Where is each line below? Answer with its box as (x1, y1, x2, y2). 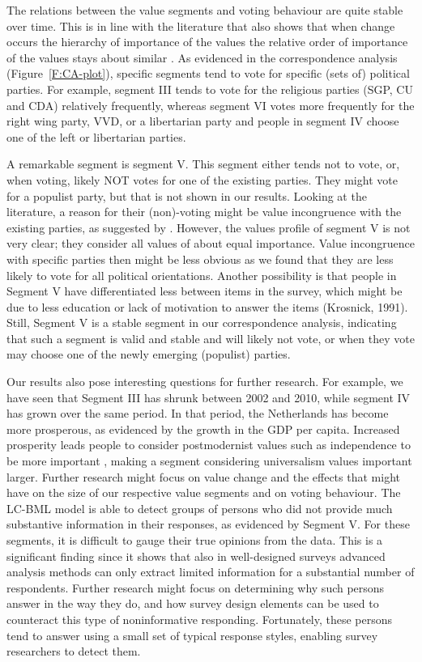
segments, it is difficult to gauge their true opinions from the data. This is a (6, 532, 383, 548)
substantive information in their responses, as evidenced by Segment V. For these (6, 516, 410, 533)
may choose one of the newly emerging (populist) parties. (6, 346, 291, 363)
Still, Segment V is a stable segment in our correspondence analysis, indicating (6, 314, 397, 331)
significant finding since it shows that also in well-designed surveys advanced (6, 547, 386, 564)
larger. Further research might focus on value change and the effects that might (6, 468, 400, 485)
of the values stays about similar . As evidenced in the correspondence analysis (6, 49, 398, 66)
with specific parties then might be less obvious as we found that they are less (6, 250, 394, 267)
